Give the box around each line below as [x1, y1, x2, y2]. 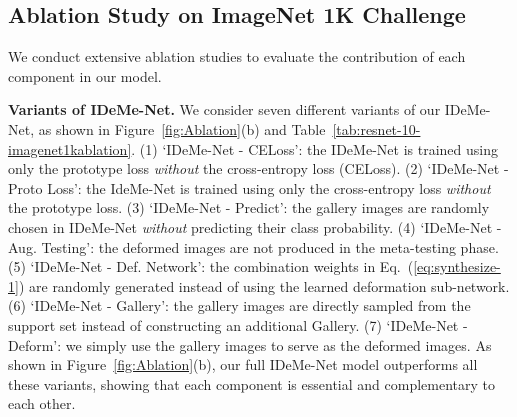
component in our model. [8, 65, 162, 86]
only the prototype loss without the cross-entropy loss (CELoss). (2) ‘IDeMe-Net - [8, 158, 509, 179]
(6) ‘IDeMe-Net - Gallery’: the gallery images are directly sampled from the [8, 295, 471, 316]
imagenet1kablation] [8, 138, 132, 159]
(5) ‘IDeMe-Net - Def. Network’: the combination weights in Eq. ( [8, 256, 414, 277]
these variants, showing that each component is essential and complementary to [8, 373, 495, 394]
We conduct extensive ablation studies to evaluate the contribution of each [8, 46, 466, 67]
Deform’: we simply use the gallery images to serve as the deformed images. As [8, 334, 492, 355]
